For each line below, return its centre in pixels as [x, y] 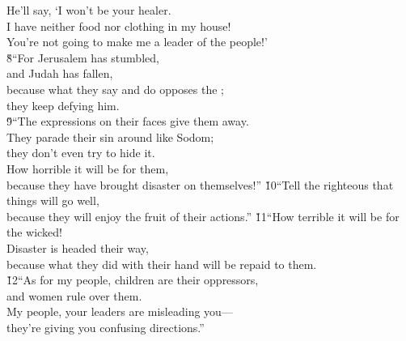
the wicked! [34, 232]
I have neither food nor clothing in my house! [119, 26]
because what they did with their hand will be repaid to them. [162, 264]
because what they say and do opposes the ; [116, 89]
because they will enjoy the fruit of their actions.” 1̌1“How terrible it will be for [203, 216]
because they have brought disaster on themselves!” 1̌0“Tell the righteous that [200, 184]
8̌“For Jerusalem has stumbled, [83, 57]
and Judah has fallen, [60, 73]
